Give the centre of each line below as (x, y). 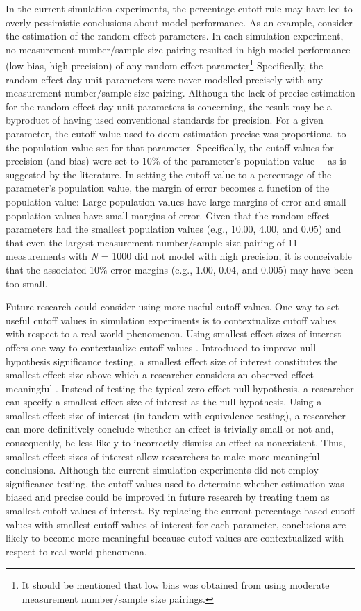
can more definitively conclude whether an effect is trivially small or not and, (170, 429)
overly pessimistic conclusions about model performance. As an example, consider (179, 22)
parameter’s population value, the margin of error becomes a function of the (168, 188)
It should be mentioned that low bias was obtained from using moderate (176, 585)
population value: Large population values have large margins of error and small (176, 201)
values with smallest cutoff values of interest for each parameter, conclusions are (176, 524)
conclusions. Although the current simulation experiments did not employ (162, 470)
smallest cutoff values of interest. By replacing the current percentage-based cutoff (180, 511)
